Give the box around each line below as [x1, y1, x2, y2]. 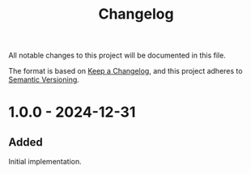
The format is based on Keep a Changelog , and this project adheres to [8, 66, 243, 76]
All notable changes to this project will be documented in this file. [8, 50, 227, 61]
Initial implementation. [8, 157, 83, 167]
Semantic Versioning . [8, 74, 79, 85]
